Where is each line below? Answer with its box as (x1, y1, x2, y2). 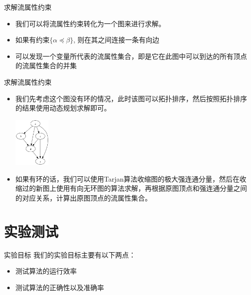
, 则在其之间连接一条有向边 (73, 35, 160, 45)
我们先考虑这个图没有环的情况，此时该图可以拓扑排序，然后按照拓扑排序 (15, 93, 247, 103)
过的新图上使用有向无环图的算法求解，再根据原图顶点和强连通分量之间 (22, 183, 247, 193)
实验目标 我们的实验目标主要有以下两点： (4, 249, 136, 259)
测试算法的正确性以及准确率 (15, 282, 104, 292)
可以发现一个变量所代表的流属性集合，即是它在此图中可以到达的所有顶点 (15, 51, 247, 61)
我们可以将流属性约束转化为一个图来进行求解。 (15, 18, 165, 28)
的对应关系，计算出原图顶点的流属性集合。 (15, 192, 152, 203)
